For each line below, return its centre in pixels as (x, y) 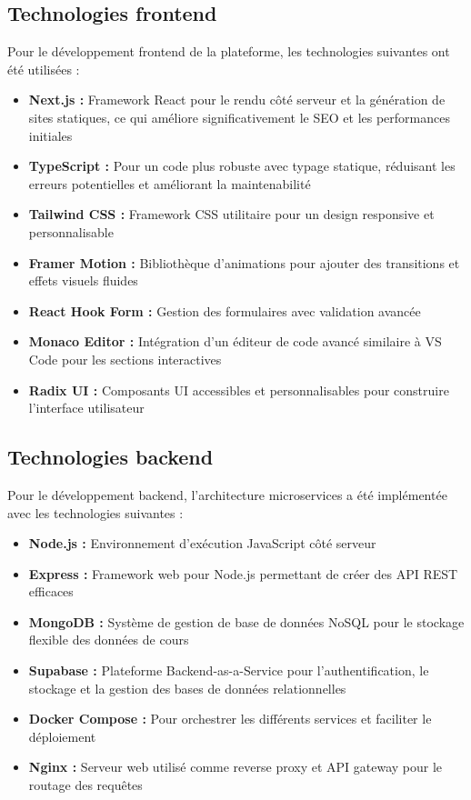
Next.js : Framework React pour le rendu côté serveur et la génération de (237, 100)
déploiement (62, 736)
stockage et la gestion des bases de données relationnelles (187, 688)
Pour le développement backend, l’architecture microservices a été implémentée (227, 494)
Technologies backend (110, 457)
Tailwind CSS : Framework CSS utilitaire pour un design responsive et (231, 214)
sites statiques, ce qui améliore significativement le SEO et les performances (239, 117)
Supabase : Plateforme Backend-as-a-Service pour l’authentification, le (229, 670)
